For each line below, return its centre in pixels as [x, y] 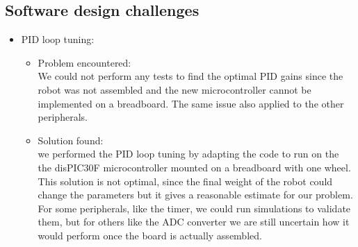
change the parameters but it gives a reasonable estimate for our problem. [195, 195]
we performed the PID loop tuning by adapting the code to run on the [188, 154]
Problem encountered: [84, 62]
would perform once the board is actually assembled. [150, 235]
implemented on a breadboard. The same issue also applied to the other [191, 103]
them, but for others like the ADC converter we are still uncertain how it [194, 222]
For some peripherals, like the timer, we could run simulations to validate [194, 208]
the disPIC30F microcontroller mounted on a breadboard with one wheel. [194, 167]
